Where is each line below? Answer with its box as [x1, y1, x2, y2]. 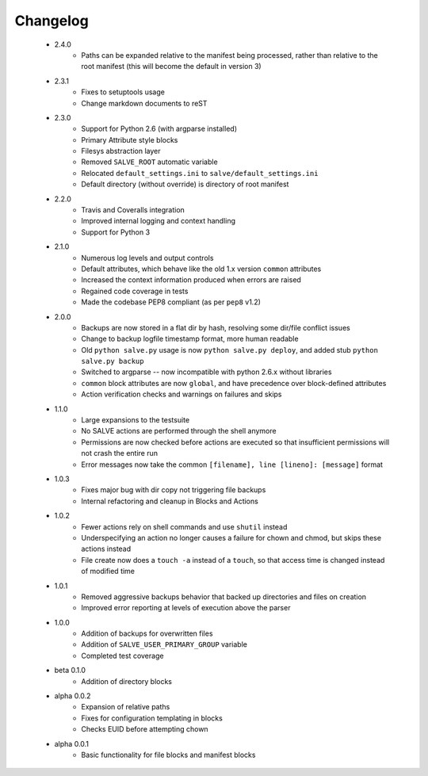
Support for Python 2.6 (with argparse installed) [81, 124, 238, 134]
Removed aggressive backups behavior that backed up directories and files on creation [81, 591, 367, 602]
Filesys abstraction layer [81, 147, 161, 156]
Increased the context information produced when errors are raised [81, 275, 301, 285]
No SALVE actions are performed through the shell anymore [81, 426, 277, 436]
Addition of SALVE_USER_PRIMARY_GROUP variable [81, 640, 247, 649]
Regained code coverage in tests [81, 286, 189, 296]
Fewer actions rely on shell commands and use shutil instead [81, 522, 288, 531]
